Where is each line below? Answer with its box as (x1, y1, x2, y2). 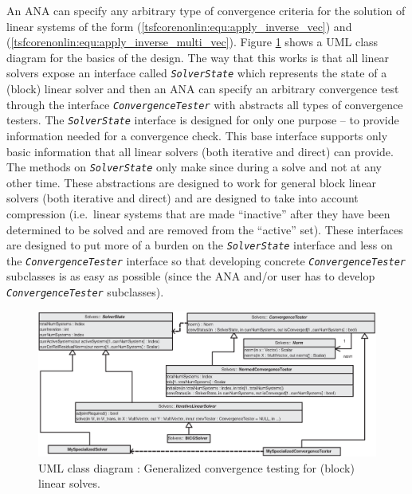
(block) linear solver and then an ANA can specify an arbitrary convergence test (6, 80, 399, 97)
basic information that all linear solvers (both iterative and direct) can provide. (6, 143, 394, 159)
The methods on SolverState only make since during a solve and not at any (6, 159, 383, 175)
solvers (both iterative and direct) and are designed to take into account (6, 190, 359, 206)
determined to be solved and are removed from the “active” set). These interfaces (6, 221, 403, 237)
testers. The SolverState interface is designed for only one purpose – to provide (6, 112, 399, 128)
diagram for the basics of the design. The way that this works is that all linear (6, 49, 390, 65)
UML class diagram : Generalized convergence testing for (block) (38, 459, 355, 476)
